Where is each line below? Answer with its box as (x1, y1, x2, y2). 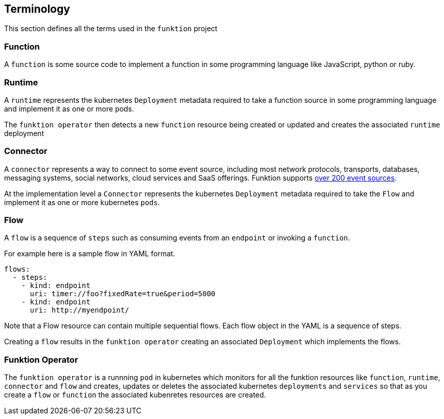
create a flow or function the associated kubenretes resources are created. (4, 390, 266, 400)
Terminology (4, 3, 70, 15)
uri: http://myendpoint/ (30, 306, 129, 315)
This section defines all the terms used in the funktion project (4, 24, 217, 33)
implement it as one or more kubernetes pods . (4, 197, 160, 207)
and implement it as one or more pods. (4, 104, 134, 113)
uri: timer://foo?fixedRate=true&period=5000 (30, 290, 216, 298)
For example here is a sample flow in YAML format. (4, 249, 175, 258)
